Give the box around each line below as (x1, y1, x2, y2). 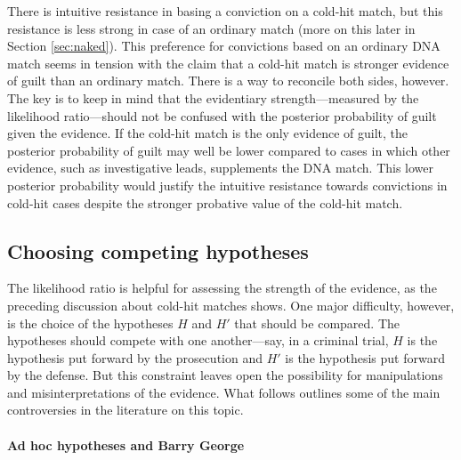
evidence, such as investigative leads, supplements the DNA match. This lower (7, 158, 434, 177)
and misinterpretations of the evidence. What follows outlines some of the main (7, 383, 441, 401)
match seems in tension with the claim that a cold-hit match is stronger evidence (7, 53, 449, 72)
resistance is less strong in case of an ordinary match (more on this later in (7, 19, 416, 37)
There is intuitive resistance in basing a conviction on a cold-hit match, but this (7, 2, 443, 20)
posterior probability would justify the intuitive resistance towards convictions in (7, 175, 448, 194)
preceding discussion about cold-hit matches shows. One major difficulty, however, (7, 295, 455, 314)
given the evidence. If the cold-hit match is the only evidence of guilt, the (7, 124, 408, 142)
